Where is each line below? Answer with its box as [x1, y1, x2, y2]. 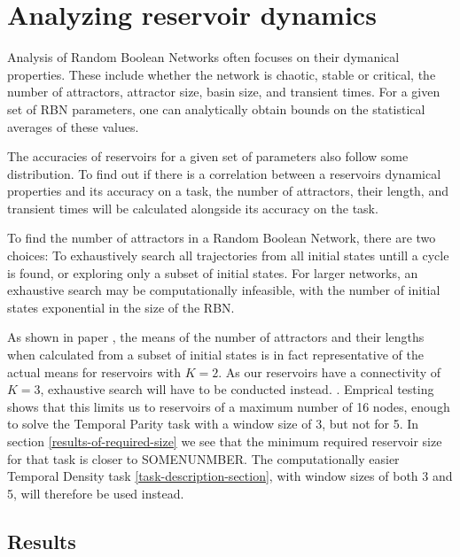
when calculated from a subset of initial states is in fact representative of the [7, 345, 424, 364]
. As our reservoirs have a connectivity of [218, 362, 441, 381]
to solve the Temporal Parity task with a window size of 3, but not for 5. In [7, 414, 419, 433]
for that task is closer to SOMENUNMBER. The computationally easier [7, 449, 400, 468]
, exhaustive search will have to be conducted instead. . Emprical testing [40, 380, 434, 398]
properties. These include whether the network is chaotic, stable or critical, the [7, 65, 436, 83]
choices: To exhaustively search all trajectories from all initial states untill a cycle [7, 246, 449, 265]
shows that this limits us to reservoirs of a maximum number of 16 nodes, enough [7, 397, 450, 415]
